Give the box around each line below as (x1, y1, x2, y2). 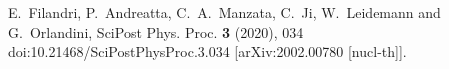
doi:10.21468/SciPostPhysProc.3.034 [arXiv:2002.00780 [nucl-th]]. (8, 41, 407, 62)
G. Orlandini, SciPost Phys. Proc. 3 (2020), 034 (8, 21, 304, 42)
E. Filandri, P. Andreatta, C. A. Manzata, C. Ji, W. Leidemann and (8, 2, 441, 22)
